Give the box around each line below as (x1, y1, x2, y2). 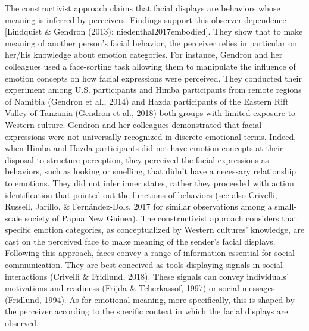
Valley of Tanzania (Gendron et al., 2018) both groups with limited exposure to (5, 107, 296, 119)
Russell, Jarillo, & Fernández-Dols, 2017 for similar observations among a (5, 200, 272, 213)
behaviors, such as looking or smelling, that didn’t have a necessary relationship (5, 165, 296, 177)
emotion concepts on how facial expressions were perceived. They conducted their (5, 71, 302, 84)
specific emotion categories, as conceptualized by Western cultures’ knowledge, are (5, 223, 305, 236)
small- (274, 200, 296, 213)
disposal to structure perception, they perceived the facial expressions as (5, 153, 269, 165)
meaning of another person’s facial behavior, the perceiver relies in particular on (5, 36, 297, 49)
